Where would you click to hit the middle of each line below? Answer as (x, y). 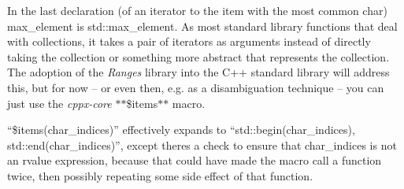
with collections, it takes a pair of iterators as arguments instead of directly (189, 41)
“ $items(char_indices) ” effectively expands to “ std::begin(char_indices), (181, 130)
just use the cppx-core (59, 103)
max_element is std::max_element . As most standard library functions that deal (202, 26)
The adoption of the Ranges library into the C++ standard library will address (198, 72)
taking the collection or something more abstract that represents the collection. (198, 56)
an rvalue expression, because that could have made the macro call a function (195, 160)
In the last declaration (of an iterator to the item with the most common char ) (197, 10)
